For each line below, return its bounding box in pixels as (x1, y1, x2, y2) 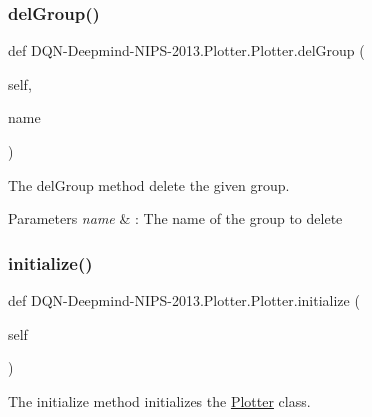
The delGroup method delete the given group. (8, 174, 290, 195)
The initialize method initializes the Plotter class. (8, 390, 311, 411)
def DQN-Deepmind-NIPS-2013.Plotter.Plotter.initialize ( (8, 290, 360, 310)
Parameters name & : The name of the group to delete (8, 208, 343, 229)
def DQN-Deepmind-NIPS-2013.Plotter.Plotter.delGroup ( (8, 40, 365, 61)
